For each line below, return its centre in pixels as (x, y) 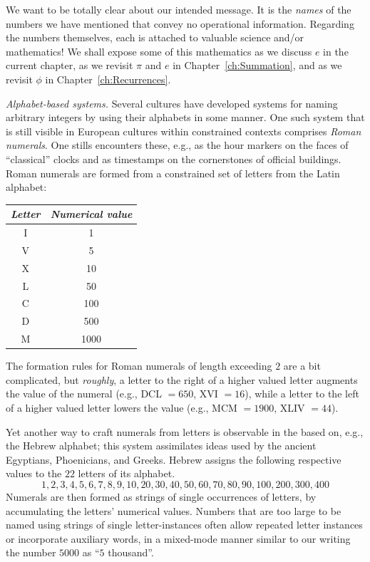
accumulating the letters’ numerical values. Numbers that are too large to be (174, 510)
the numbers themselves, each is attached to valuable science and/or (155, 37)
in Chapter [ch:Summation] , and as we (257, 65)
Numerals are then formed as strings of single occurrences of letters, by (161, 496)
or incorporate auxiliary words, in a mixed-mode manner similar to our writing (178, 538)
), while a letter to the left (302, 394)
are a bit (302, 366)
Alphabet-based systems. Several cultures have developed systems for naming (172, 103)
